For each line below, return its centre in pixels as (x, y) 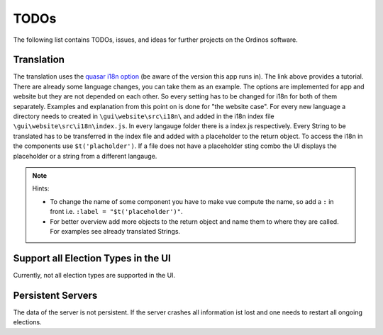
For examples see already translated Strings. (115, 231)
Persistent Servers (55, 295)
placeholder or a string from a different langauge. (85, 156)
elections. (27, 322)
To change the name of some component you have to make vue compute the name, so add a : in (192, 201)
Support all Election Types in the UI (92, 258)
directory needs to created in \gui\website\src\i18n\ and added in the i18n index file (144, 116)
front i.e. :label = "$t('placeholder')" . (117, 212)
